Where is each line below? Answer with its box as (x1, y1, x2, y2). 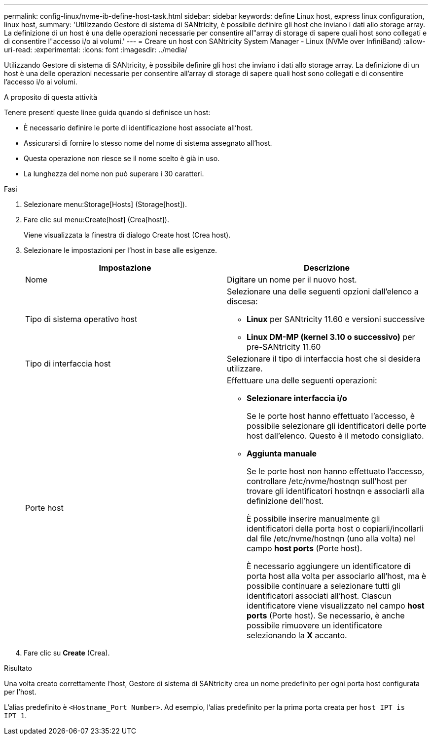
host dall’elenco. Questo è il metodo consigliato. (247, 431, 424, 441)
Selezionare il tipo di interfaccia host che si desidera (227, 354, 421, 364)
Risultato (4, 664, 33, 672)
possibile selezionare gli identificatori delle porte (247, 421, 427, 431)
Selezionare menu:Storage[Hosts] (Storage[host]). (24, 200, 187, 208)
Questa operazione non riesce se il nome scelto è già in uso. (24, 154, 220, 163)
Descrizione (303, 263, 350, 273)
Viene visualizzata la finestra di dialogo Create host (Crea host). (24, 231, 231, 239)
